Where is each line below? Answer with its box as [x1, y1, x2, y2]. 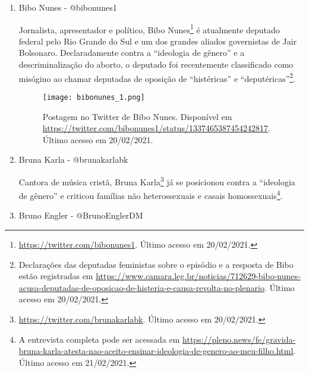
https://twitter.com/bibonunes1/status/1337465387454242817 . [42, 122, 270, 134]
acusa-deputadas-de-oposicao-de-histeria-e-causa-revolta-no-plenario [18, 281, 264, 293]
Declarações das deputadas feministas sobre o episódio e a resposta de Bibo [18, 258, 294, 270]
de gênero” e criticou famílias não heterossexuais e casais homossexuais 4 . [18, 188, 283, 201]
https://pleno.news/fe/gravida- [182, 333, 296, 345]
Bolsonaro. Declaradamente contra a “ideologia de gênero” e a [18, 46, 245, 59]
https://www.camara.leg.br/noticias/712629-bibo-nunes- [96, 270, 301, 282]
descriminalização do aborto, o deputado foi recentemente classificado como [18, 58, 294, 71]
